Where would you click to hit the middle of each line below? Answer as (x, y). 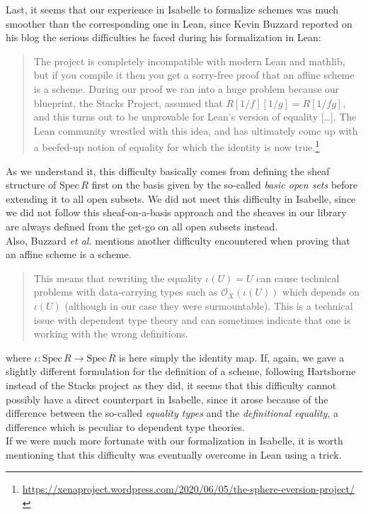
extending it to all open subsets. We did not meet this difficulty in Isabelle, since (181, 198)
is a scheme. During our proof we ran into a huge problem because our (186, 88)
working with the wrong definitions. (111, 334)
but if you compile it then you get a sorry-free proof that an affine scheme (194, 75)
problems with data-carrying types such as (126, 292)
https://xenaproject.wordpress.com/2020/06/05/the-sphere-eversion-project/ (189, 489)
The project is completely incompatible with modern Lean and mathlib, (189, 61)
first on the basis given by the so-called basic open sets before (225, 185)
